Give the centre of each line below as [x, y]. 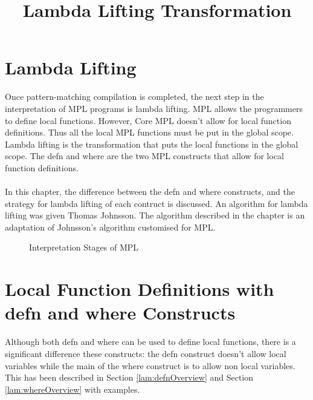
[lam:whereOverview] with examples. [73, 389]
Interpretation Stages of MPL [84, 247]
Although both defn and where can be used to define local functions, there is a [150, 342]
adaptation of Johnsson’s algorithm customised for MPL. [110, 227]
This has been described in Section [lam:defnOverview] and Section [129, 377]
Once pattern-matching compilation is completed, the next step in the [134, 97]
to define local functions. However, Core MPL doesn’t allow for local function [148, 120]
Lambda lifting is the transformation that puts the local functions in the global [152, 144]
